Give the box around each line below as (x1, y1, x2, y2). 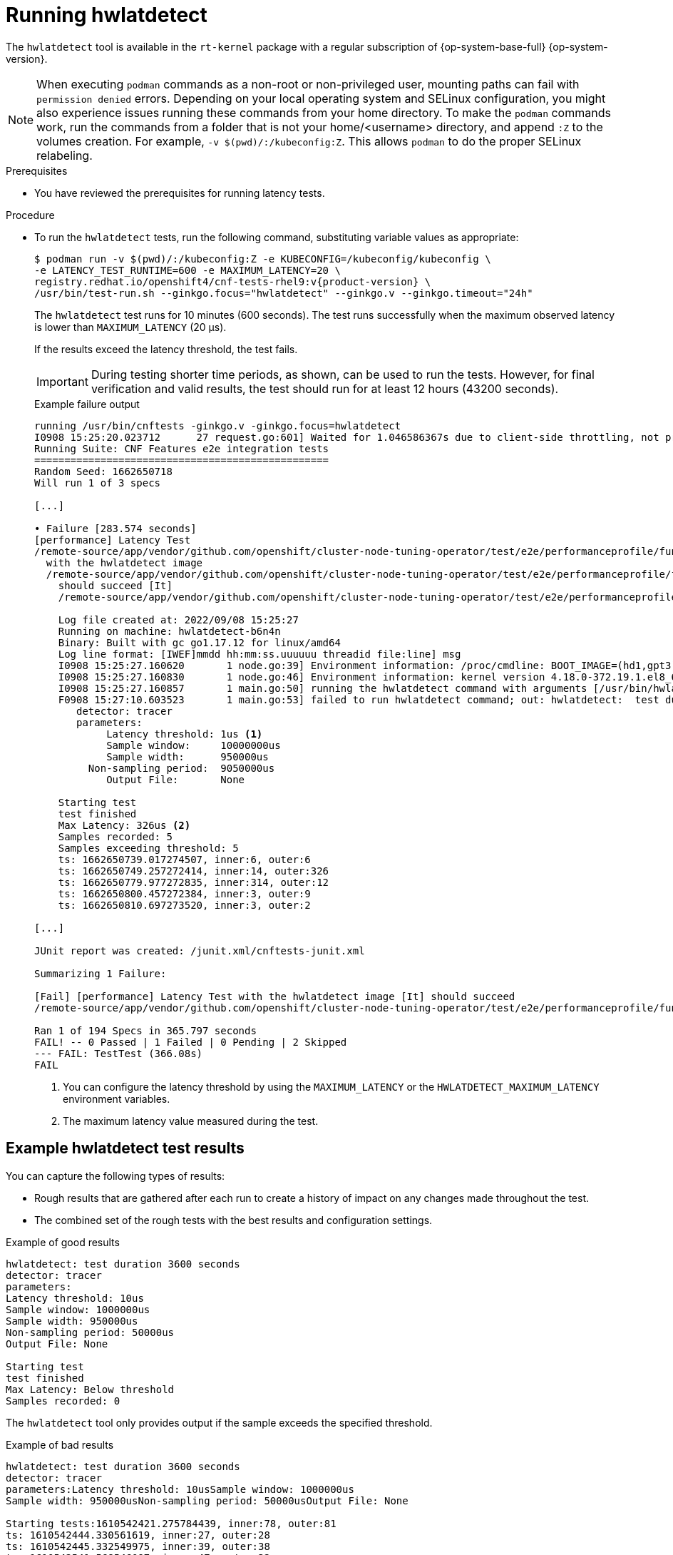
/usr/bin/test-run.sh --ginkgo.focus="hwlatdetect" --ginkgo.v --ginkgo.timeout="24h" (34, 287, 533, 299)
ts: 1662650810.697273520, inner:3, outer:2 (58, 899, 311, 911)
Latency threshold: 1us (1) (106, 728, 263, 740)
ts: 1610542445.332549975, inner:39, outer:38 (6, 1540, 270, 1552)
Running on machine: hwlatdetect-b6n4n (58, 625, 281, 637)
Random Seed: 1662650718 (34, 465, 173, 477)
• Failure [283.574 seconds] (34, 522, 197, 534)
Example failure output (34, 397, 140, 410)
